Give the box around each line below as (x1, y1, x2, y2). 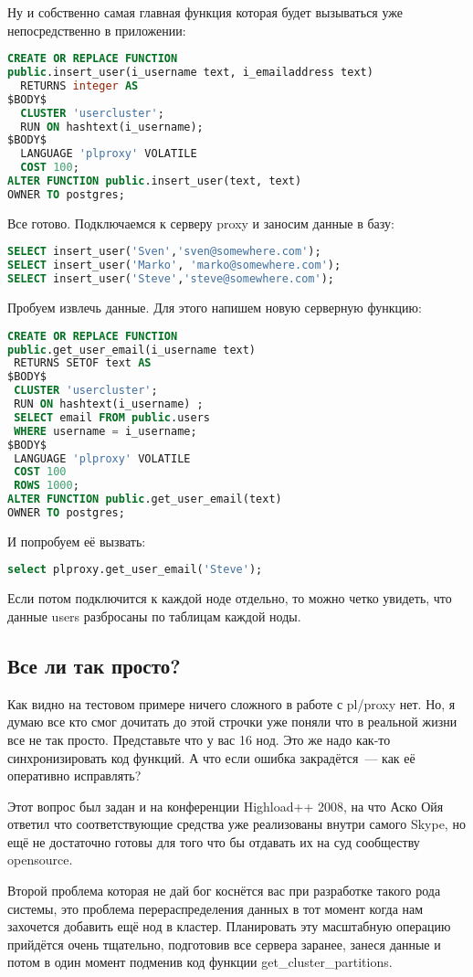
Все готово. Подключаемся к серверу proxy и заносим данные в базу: (7, 213, 394, 232)
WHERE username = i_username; (14, 424, 197, 438)
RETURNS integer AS (20, 79, 139, 92)
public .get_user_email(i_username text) (7, 343, 257, 356)
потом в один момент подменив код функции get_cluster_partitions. (7, 952, 393, 972)
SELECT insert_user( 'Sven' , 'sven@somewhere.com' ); (7, 245, 321, 259)
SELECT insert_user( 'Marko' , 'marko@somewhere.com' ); (7, 259, 342, 272)
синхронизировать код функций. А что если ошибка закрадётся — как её (7, 748, 415, 767)
